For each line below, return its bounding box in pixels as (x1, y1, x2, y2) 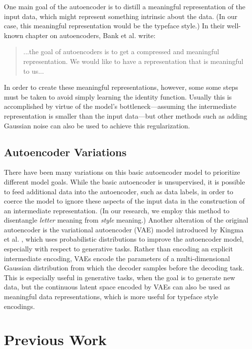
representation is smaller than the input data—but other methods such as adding (4, 110, 248, 121)
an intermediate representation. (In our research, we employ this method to (4, 205, 230, 215)
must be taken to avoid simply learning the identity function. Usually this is (4, 91, 232, 102)
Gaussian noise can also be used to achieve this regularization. (4, 120, 190, 130)
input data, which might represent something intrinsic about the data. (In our (4, 11, 237, 21)
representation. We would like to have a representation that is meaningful (23, 56, 244, 66)
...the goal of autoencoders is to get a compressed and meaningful (23, 46, 219, 57)
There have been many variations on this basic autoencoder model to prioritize (4, 167, 240, 177)
